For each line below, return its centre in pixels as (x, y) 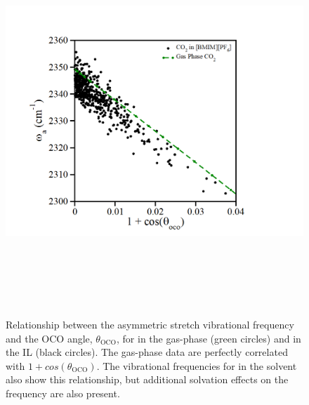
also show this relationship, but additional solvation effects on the (147, 379)
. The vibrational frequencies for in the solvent (197, 365)
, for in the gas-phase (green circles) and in (209, 338)
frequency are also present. (63, 393)
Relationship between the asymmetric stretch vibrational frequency (150, 325)
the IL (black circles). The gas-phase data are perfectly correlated (147, 352)
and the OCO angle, (49, 338)
